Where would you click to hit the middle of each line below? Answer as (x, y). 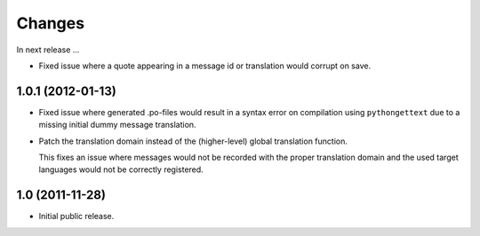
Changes (50, 23)
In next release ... (48, 50)
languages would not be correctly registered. (121, 169)
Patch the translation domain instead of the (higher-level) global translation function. (193, 141)
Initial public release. (76, 216)
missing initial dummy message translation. (117, 125)
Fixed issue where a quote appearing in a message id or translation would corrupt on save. (205, 66)
